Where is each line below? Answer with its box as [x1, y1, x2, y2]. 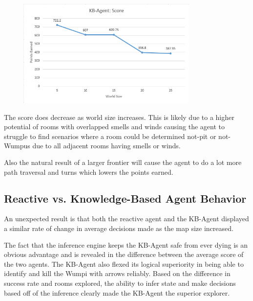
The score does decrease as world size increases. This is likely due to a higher [4, 112, 234, 122]
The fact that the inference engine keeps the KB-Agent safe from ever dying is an [4, 239, 248, 250]
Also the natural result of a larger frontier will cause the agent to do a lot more [4, 157, 242, 167]
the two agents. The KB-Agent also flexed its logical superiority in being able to [4, 258, 244, 269]
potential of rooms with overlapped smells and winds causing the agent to [4, 121, 225, 132]
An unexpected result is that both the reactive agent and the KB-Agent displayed [4, 213, 249, 224]
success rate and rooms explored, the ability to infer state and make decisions [4, 278, 236, 288]
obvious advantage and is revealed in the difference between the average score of [4, 249, 244, 259]
